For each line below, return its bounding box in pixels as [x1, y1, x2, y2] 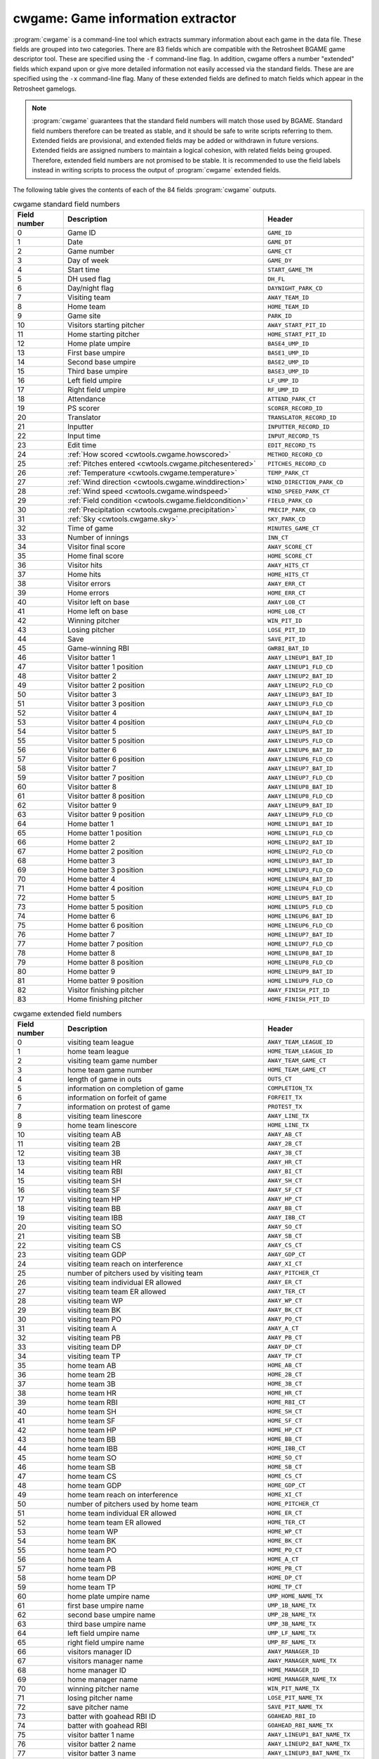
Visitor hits [67, 560, 103, 570]
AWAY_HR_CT [267, 1158, 302, 1166]
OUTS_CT [267, 1075, 293, 1083]
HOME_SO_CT [267, 1454, 302, 1461]
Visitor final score [67, 542, 126, 552]
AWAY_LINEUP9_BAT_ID [267, 801, 333, 809]
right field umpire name [67, 1637, 145, 1647]
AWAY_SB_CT [267, 1232, 302, 1240]
